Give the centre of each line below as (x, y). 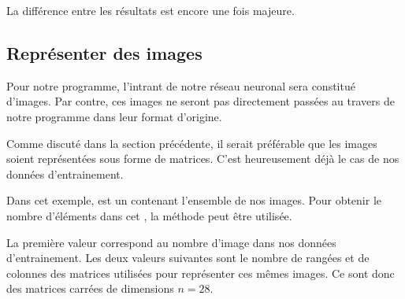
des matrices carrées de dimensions (90, 288)
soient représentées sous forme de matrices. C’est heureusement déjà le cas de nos (203, 159)
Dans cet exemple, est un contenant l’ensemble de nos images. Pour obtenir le (194, 200)
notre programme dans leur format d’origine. (114, 116)
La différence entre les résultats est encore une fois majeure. (150, 10)
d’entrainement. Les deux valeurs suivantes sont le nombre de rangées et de (188, 258)
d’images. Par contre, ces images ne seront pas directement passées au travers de (201, 101)
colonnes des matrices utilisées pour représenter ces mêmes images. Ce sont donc (201, 273)
